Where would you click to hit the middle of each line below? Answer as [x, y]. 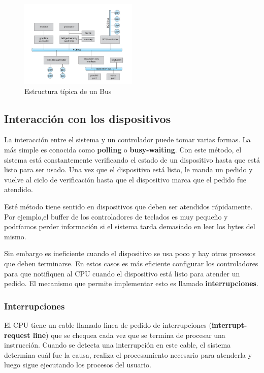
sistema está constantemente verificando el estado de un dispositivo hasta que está [132, 159]
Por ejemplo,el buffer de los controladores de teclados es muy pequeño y [116, 216]
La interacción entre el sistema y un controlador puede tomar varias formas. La [127, 139]
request [17, 335]
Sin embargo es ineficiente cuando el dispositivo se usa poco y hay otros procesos [130, 253]
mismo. [15, 236]
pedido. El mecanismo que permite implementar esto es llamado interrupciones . [131, 283]
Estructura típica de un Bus [68, 91]
